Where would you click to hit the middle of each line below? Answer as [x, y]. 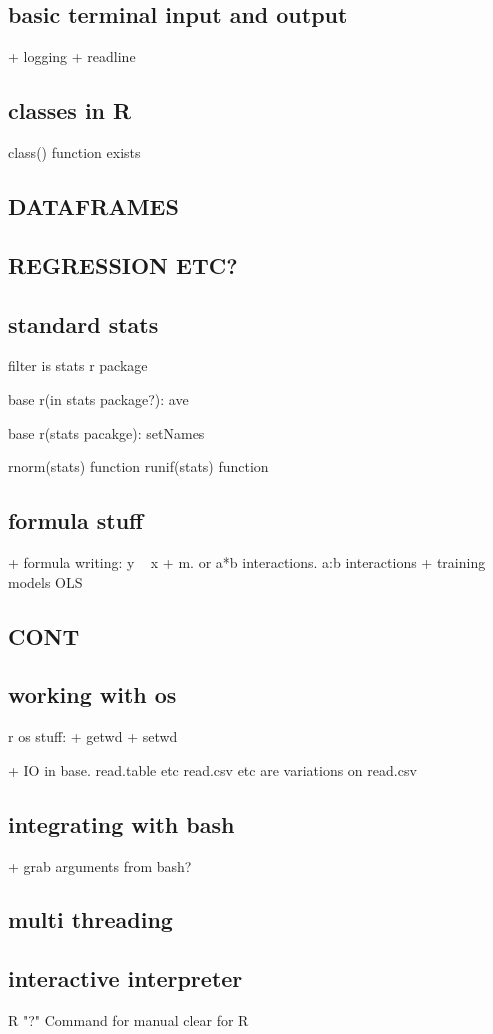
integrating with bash [121, 823]
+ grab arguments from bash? [100, 865]
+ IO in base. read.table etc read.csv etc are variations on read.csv [212, 769]
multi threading [90, 919]
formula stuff [76, 520]
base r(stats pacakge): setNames [106, 432]
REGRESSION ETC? [123, 264]
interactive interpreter [125, 978]
